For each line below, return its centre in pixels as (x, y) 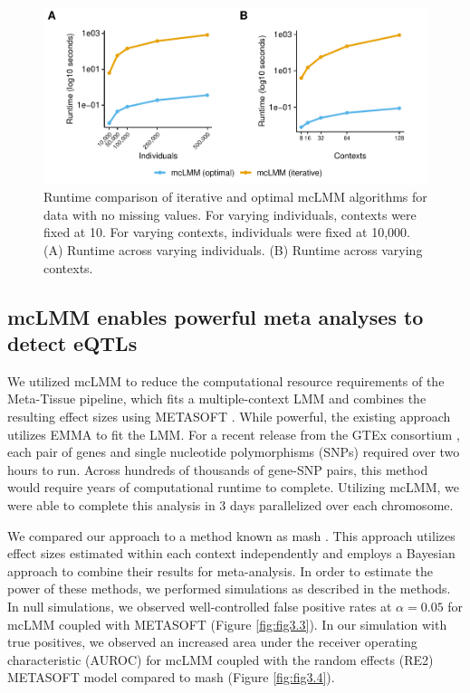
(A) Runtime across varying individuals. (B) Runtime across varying (233, 250)
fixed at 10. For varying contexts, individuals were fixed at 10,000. (227, 232)
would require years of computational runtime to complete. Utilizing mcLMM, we (233, 487)
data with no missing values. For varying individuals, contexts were (230, 214)
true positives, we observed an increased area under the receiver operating (212, 642)
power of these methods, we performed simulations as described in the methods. (229, 589)
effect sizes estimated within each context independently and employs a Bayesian (231, 553)
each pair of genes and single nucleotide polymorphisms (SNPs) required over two (234, 452)
